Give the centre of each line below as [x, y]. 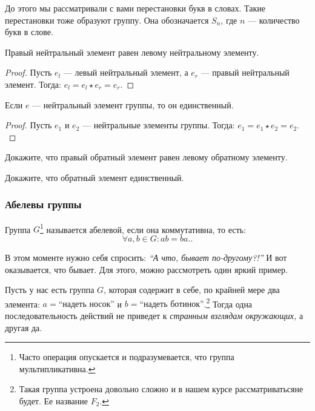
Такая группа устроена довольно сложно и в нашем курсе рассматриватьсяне [161, 389]
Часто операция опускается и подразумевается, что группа [127, 357]
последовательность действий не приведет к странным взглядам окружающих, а [154, 316]
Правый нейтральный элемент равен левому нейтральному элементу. [132, 52]
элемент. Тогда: [33, 84]
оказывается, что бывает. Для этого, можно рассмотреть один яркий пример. [146, 269]
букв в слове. [29, 32]
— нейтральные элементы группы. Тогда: [158, 125]
